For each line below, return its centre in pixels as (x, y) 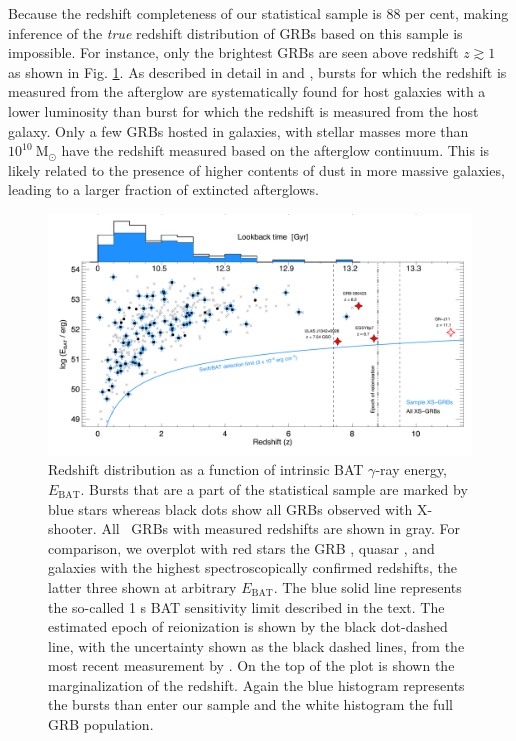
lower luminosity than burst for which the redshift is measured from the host (243, 110)
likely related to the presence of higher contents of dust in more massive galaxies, (256, 169)
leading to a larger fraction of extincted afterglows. (163, 189)
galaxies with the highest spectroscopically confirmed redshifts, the (252, 567)
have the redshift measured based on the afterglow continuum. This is (275, 150)
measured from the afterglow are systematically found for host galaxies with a (247, 91)
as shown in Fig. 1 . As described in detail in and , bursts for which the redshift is (257, 71)
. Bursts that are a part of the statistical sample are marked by (274, 488)
